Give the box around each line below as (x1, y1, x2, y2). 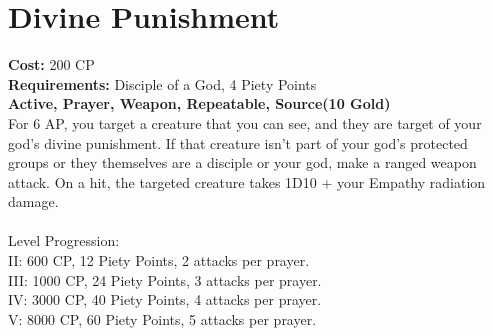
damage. (8, 191, 59, 212)
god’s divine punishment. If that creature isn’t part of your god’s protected (8, 132, 468, 153)
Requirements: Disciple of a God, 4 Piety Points (8, 73, 317, 94)
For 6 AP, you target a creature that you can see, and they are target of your (8, 112, 482, 133)
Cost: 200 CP (8, 54, 95, 75)
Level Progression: (8, 230, 120, 251)
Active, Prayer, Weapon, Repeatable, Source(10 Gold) (8, 93, 391, 114)
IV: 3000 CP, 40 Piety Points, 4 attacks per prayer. (8, 289, 322, 310)
